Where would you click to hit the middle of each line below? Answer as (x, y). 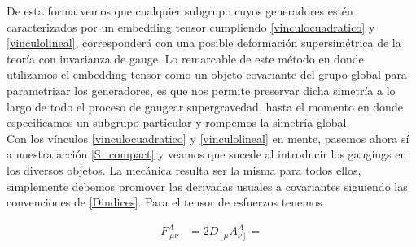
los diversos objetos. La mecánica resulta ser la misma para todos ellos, (184, 169)
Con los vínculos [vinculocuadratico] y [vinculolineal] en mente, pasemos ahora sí (208, 138)
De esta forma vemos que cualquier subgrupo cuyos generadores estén (180, 11)
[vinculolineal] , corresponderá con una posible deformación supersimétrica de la (204, 43)
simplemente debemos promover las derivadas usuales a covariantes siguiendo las (207, 186)
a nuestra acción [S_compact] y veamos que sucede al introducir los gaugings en (207, 154)
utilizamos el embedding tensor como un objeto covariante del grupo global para (207, 74)
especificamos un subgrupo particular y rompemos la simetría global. (178, 122)
